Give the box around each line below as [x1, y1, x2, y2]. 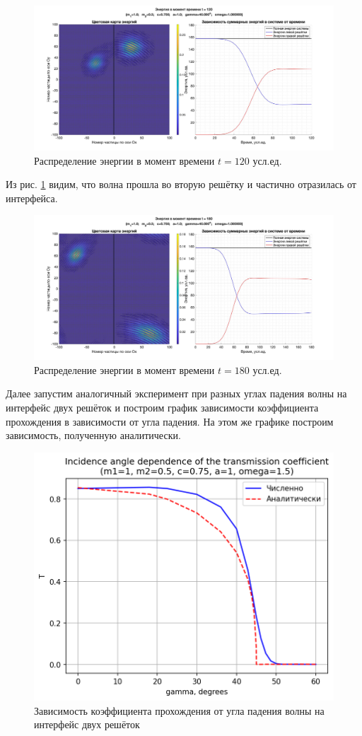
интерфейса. [6, 190, 58, 205]
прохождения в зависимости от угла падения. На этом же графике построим [6, 414, 334, 428]
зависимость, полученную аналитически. [6, 428, 181, 443]
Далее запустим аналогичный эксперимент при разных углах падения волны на [6, 386, 347, 401]
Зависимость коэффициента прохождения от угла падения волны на [34, 703, 325, 718]
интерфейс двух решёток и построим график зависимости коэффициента [6, 400, 319, 415]
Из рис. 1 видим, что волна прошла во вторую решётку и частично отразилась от [6, 177, 356, 192]
